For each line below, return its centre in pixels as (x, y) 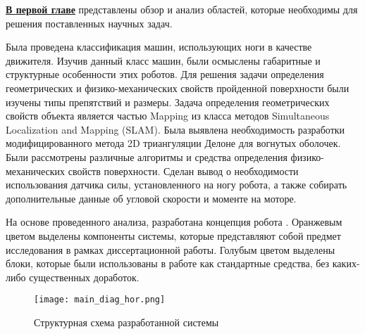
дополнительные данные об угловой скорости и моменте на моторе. (151, 198)
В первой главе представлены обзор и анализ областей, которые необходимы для (182, 9)
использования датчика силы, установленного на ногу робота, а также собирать (177, 185)
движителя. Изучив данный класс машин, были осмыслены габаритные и (163, 60)
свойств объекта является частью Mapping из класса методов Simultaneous (168, 116)
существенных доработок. (84, 277)
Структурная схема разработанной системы (126, 322)
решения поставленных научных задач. (89, 23)
